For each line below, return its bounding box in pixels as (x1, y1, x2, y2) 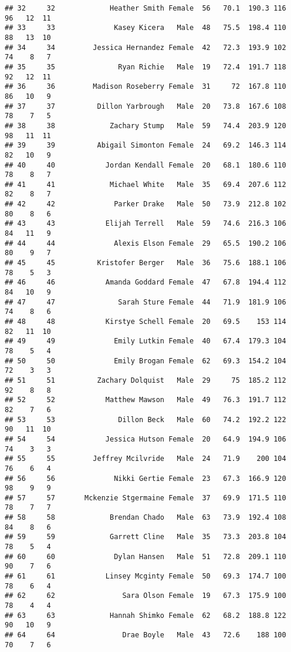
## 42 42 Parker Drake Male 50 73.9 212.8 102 (5, 200, 286, 209)
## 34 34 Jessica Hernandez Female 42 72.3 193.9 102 (5, 43, 286, 52)
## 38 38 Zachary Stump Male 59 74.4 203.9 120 (5, 121, 286, 130)
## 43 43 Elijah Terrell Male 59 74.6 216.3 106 (5, 219, 286, 228)
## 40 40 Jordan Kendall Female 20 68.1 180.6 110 (5, 161, 286, 169)
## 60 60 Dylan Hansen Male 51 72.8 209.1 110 (5, 552, 286, 561)
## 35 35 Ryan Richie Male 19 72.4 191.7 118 (5, 62, 286, 71)
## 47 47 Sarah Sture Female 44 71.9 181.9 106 (5, 297, 286, 306)
